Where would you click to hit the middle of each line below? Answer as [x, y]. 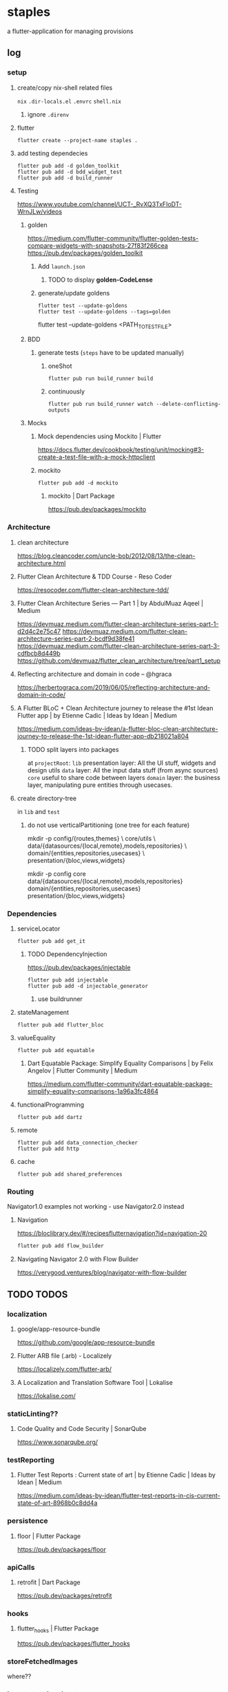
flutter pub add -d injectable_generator [87, 986]
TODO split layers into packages [73, 749]
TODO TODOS [38, 1294]
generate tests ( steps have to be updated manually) [111, 353]
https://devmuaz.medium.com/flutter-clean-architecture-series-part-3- [118, 645]
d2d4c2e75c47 [39, 631]
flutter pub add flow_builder [61, 1246]
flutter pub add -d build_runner [65, 178]
